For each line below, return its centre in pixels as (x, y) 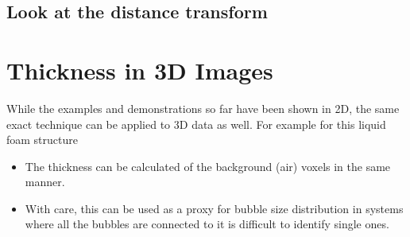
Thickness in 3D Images (140, 70)
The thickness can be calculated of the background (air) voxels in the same (208, 166)
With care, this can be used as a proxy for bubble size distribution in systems (214, 208)
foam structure (42, 140)
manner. (45, 182)
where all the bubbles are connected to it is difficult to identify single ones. (207, 224)
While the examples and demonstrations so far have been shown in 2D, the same (203, 108)
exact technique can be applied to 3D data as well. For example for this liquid (196, 124)
